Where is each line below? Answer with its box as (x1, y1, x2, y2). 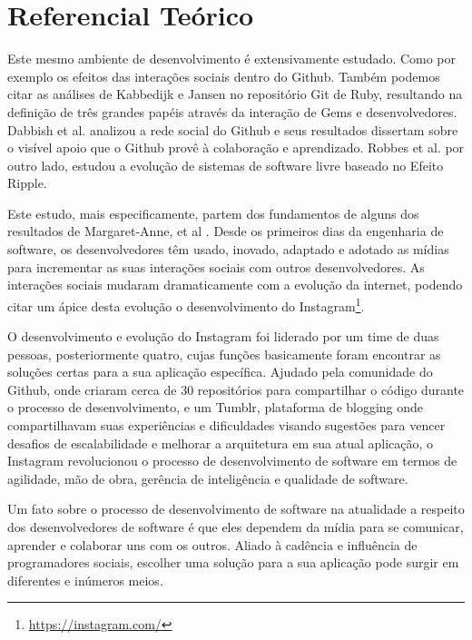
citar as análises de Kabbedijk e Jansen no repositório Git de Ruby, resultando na (7, 84, 463, 103)
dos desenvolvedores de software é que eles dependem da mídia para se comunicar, (7, 517, 464, 537)
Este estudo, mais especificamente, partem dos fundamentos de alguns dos (7, 203, 419, 222)
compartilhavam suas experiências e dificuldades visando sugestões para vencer (7, 416, 446, 435)
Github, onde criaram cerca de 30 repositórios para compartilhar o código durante (7, 379, 465, 399)
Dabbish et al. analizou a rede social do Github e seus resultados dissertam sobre (7, 120, 458, 139)
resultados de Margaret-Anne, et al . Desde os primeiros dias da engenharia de (7, 222, 444, 241)
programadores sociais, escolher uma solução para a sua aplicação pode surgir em (7, 553, 459, 572)
